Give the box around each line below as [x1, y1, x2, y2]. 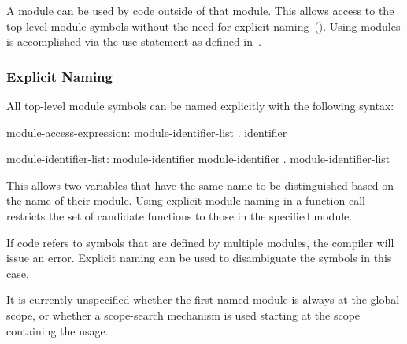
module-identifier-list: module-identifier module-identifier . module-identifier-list [6, 150, 390, 167]
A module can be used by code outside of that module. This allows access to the [6, 2, 394, 18]
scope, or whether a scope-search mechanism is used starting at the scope [6, 306, 361, 323]
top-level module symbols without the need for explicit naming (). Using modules [6, 17, 401, 34]
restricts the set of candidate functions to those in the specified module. [6, 207, 353, 224]
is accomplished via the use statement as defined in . [6, 33, 261, 50]
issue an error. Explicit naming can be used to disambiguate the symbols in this [6, 250, 392, 266]
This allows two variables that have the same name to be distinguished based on [6, 176, 394, 193]
